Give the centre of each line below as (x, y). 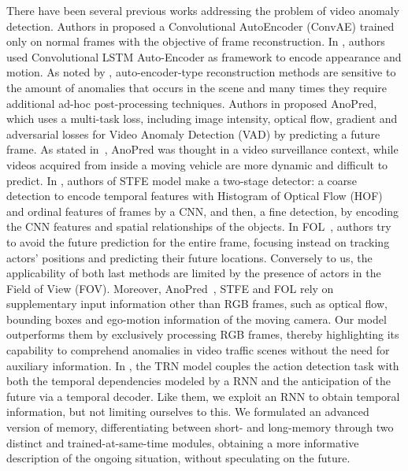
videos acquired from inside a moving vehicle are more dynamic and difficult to (197, 164)
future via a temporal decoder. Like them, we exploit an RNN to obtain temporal (203, 396)
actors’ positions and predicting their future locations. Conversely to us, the (189, 257)
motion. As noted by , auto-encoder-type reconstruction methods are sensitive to (201, 72)
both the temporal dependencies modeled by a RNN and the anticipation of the (198, 381)
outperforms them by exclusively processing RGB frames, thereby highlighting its (203, 334)
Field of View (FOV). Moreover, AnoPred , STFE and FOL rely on (170, 288)
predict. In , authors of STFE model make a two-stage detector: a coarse (182, 180)
